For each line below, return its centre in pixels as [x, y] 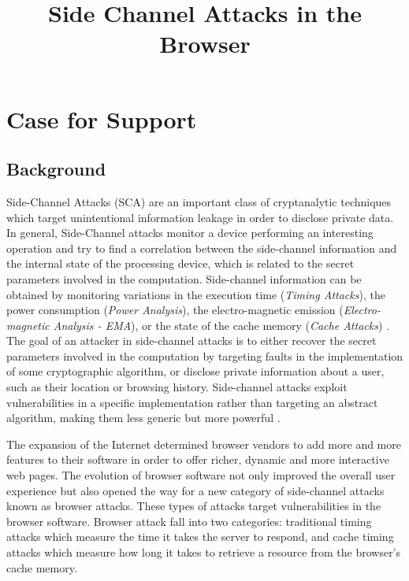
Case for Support [102, 118]
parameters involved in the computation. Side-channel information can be [184, 278]
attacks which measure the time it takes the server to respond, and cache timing [200, 537]
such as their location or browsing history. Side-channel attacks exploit [177, 387]
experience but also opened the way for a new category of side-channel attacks [195, 490]
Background [56, 169]
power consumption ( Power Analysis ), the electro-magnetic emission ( [175, 310]
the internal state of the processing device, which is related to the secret [180, 263]
